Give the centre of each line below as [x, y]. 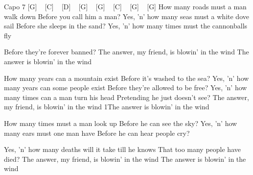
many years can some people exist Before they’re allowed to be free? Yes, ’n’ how [126, 87]
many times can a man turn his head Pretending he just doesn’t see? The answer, [126, 97]
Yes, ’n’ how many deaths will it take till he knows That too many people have [122, 149]
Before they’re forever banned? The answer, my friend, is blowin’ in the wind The [126, 52]
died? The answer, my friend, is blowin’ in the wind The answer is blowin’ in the [125, 159]
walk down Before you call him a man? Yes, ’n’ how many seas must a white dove [126, 16]
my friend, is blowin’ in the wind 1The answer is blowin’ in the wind [107, 107]
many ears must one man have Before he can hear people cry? [97, 133]
